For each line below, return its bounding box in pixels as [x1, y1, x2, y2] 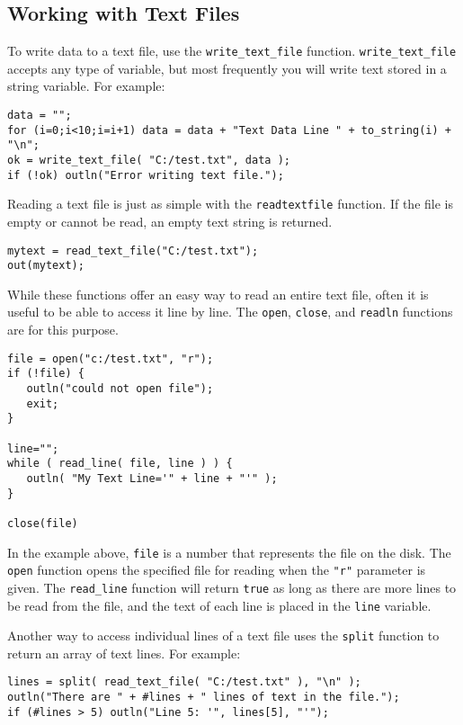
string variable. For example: [7, 76, 165, 95]
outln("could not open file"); [26, 382, 214, 396]
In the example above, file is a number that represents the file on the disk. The [7, 542, 451, 561]
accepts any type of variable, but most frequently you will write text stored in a [7, 58, 447, 77]
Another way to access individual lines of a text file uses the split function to [7, 626, 440, 645]
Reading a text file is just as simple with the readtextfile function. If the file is [7, 194, 453, 213]
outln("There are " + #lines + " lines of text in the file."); [7, 691, 400, 704]
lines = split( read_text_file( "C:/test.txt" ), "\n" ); [7, 676, 361, 689]
